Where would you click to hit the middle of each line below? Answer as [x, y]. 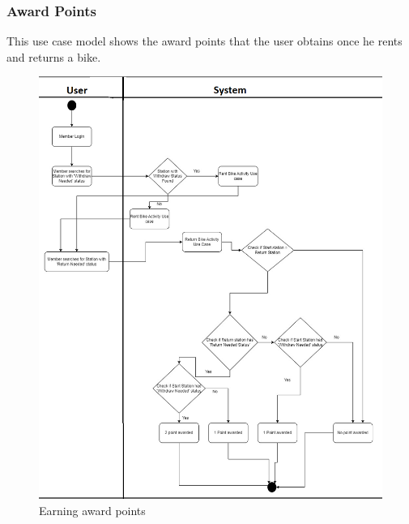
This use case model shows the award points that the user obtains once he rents [204, 41]
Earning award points [92, 510]
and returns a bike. [54, 56]
